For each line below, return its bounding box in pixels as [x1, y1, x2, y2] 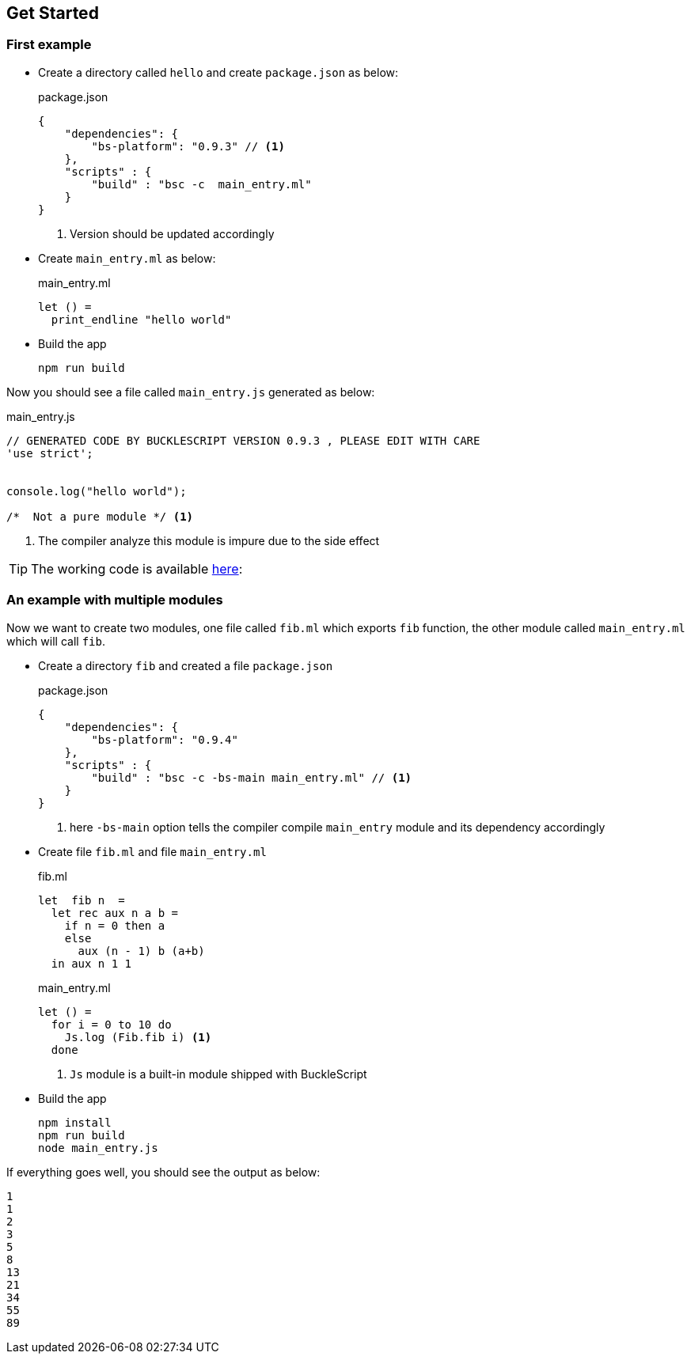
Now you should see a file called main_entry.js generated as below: [6, 385, 375, 399]
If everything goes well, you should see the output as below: [6, 1165, 321, 1179]
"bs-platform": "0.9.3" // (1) [91, 139, 285, 153]
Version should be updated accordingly [70, 226, 275, 241]
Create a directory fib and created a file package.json [38, 658, 333, 672]
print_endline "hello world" [51, 313, 232, 326]
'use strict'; [6, 446, 93, 460]
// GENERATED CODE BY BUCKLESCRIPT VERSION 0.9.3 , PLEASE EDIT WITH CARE [6, 434, 480, 447]
